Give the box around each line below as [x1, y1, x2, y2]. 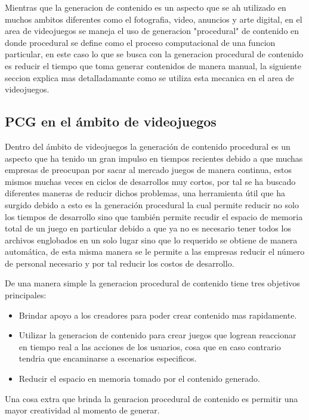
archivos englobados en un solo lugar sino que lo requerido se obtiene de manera [5, 233, 298, 246]
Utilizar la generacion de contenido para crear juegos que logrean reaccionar [18, 329, 296, 341]
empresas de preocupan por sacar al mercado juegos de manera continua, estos [5, 163, 292, 176]
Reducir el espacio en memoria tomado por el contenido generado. [18, 372, 260, 385]
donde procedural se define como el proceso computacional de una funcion [5, 36, 276, 48]
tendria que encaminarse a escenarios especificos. [18, 352, 197, 365]
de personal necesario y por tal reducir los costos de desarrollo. [5, 257, 234, 269]
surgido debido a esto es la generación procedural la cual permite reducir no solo [5, 198, 299, 211]
